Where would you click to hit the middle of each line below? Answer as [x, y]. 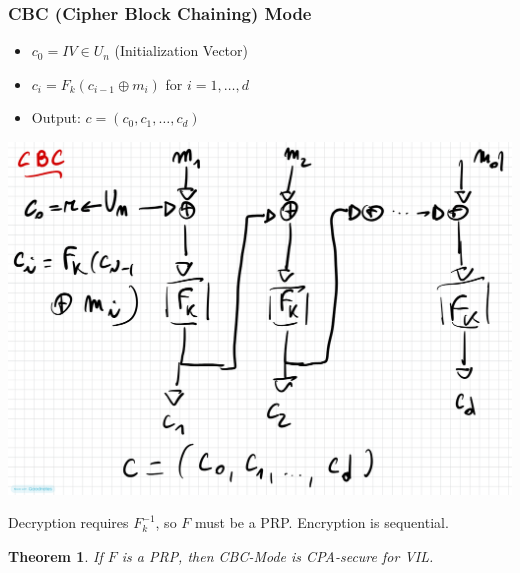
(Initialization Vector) [181, 50]
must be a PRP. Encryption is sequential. [321, 522]
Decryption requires [68, 522]
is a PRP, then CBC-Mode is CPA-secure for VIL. [277, 556]
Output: [56, 117]
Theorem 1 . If [55, 556]
